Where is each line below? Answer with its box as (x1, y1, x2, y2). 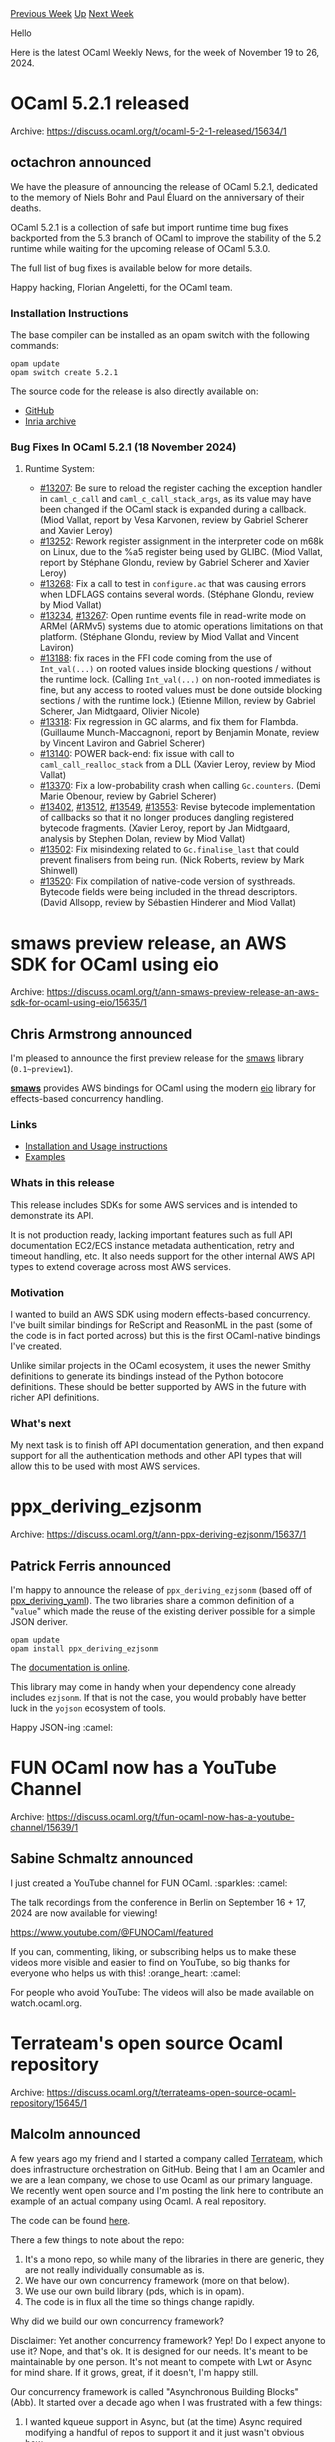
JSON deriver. (10, 1616, 68, 1628)
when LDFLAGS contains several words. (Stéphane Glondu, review (39, 588, 315, 601)
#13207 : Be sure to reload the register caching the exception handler (39, 482, 323, 494)
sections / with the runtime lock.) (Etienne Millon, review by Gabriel (39, 695, 316, 707)
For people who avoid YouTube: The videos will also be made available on (10, 1986, 315, 1998)
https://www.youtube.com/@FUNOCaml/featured (10, 1926, 214, 1938)
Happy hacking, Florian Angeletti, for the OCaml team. (10, 281, 233, 293)
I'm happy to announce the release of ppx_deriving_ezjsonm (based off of (10, 1584, 313, 1596)
